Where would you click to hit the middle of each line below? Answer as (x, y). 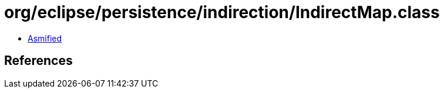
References (38, 61)
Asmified (45, 38)
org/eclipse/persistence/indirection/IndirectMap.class (222, 12)
